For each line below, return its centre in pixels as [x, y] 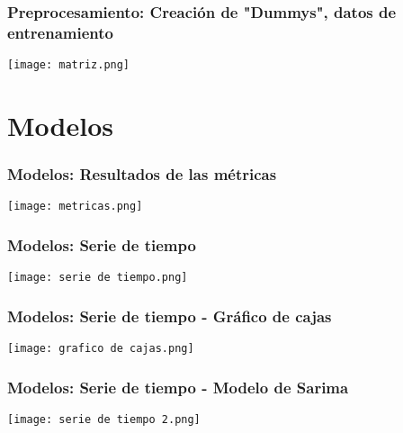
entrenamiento [60, 32]
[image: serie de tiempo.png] [98, 278]
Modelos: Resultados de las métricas [142, 174]
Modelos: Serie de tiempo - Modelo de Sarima [178, 387]
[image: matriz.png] [69, 65]
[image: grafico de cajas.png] [101, 349]
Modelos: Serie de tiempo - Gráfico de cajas [170, 316]
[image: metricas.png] [75, 207]
